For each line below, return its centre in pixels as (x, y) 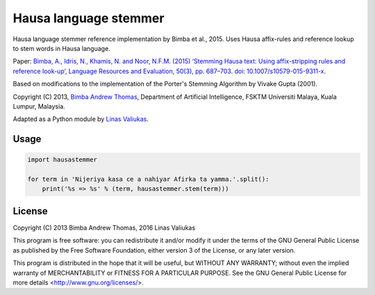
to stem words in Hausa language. (61, 48)
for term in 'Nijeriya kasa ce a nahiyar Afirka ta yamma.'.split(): (148, 180)
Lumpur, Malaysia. (39, 106)
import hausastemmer (62, 160)
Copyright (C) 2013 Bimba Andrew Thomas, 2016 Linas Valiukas (104, 228)
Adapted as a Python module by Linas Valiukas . (81, 119)
